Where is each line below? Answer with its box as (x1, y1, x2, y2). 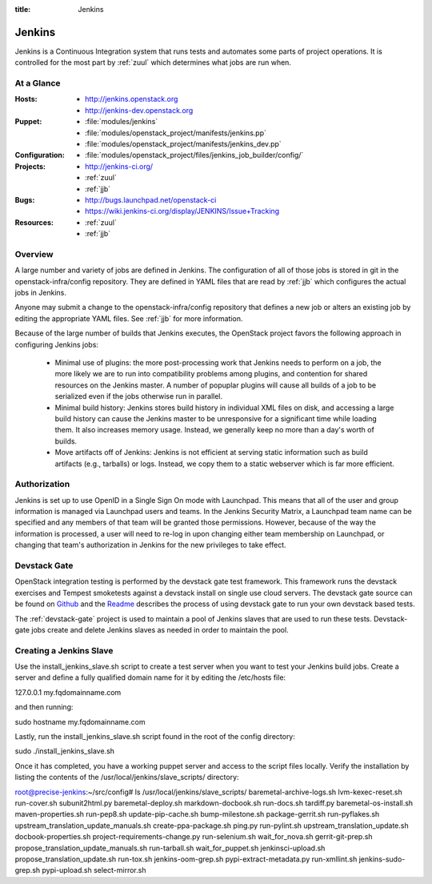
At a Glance (14, 78, 61, 89)
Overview (14, 248, 54, 259)
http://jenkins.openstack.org (85, 94, 178, 104)
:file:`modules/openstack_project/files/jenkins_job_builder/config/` (85, 151, 304, 160)
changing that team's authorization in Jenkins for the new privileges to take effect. (14, 540, 287, 550)
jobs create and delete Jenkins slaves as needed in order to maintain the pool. (30, 625, 289, 634)
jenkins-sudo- (358, 854, 406, 864)
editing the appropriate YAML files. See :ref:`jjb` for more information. (14, 313, 243, 323)
